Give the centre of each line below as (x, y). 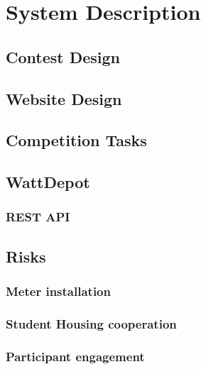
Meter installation (58, 291)
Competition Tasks (76, 140)
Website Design (64, 98)
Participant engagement (75, 356)
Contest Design (63, 56)
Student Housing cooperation (91, 323)
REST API (38, 217)
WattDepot (48, 182)
